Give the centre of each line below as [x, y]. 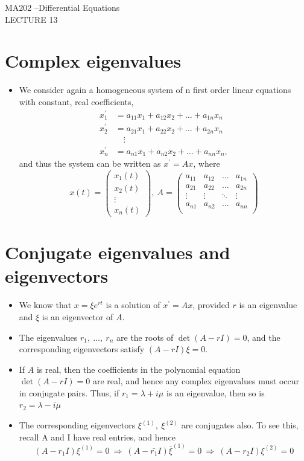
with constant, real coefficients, [76, 101]
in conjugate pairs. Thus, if [69, 392]
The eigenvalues [48, 337]
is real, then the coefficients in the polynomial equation [138, 369]
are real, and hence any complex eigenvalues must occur [196, 381]
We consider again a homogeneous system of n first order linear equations [155, 90]
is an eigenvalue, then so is [215, 392]
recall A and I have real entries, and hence [97, 437]
